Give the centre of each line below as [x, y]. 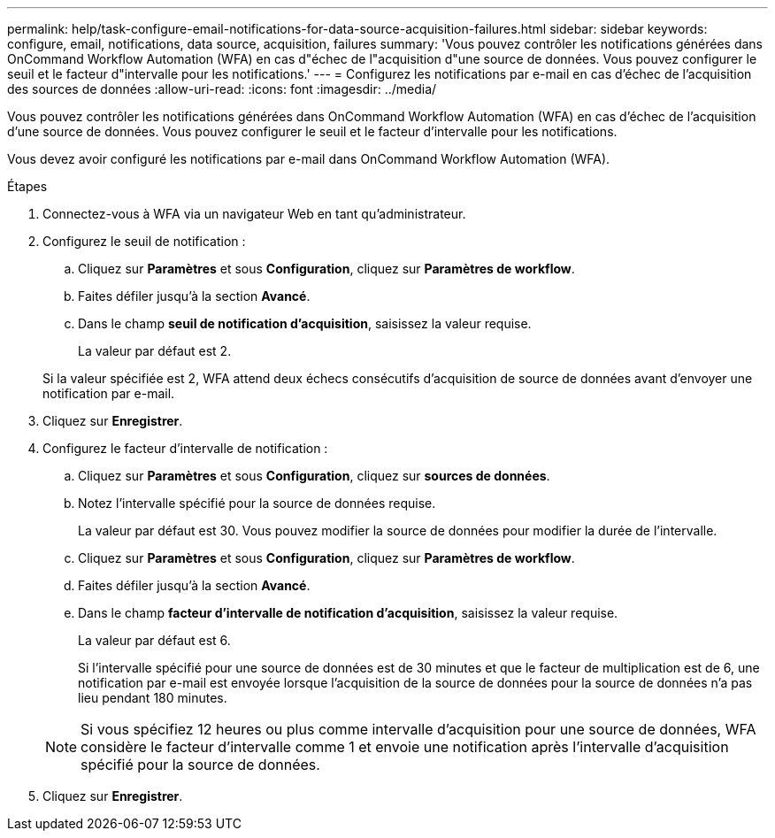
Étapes [27, 186]
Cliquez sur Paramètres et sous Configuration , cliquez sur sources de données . [314, 476]
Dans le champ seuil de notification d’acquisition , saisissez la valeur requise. [305, 323]
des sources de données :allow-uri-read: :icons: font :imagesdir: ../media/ [222, 89]
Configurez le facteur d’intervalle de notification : [185, 448]
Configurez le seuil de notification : [144, 241]
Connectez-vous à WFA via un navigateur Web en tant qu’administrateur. [254, 214]
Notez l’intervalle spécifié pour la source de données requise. [257, 503]
